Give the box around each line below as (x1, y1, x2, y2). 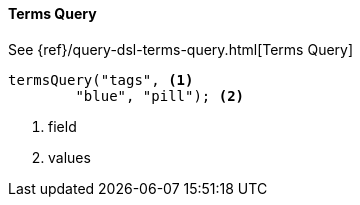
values (48, 148, 91, 166)
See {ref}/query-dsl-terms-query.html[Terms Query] (8, 40, 354, 58)
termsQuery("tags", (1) (8, 71, 194, 88)
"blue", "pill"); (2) (75, 87, 245, 104)
